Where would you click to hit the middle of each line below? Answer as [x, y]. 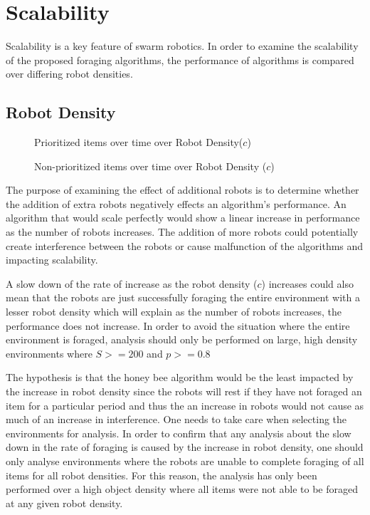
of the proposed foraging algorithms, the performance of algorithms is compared [180, 59]
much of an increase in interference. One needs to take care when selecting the [176, 419]
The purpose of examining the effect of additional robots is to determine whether [183, 190]
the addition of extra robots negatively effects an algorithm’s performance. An [176, 203]
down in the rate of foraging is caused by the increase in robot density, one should [185, 447]
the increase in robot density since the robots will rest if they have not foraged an [184, 391]
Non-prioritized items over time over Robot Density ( [150, 166]
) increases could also [307, 283]
